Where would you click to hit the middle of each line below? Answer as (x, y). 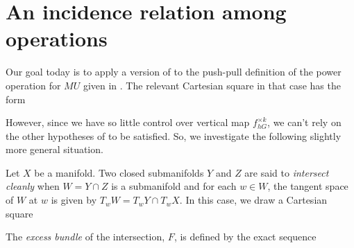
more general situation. (54, 149)
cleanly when (33, 186)
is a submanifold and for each (174, 186)
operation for (33, 85)
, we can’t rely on (304, 122)
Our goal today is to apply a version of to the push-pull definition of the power (174, 72)
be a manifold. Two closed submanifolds (119, 172)
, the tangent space (308, 186)
